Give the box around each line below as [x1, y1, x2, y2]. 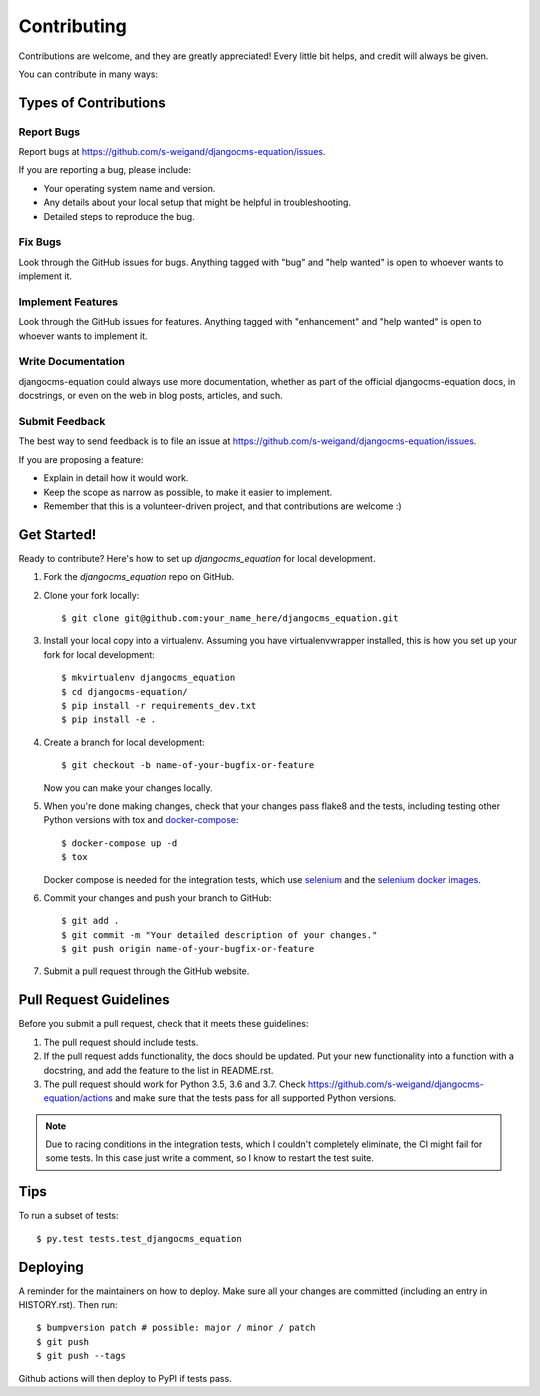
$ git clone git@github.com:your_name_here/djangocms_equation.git [61, 613, 399, 624]
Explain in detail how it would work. [43, 472, 189, 484]
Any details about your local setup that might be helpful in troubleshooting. [43, 196, 352, 209]
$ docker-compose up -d [61, 837, 178, 849]
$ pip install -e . [61, 714, 157, 725]
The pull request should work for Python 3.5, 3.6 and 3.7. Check [43, 1078, 306, 1090]
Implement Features [18, 295, 119, 309]
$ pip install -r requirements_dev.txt [61, 700, 257, 711]
